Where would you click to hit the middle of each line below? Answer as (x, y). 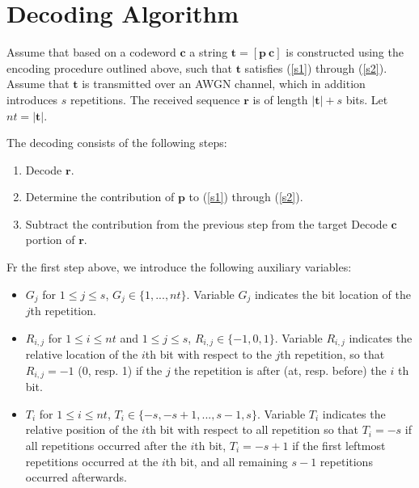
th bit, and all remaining (226, 461)
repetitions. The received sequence (155, 99)
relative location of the (82, 354)
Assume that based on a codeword (91, 52)
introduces (32, 99)
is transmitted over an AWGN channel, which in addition (224, 84)
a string (209, 52)
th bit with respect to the (208, 354)
